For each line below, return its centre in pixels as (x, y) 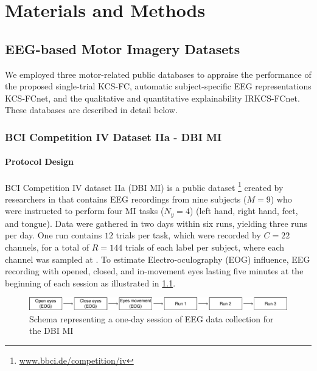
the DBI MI (51, 331)
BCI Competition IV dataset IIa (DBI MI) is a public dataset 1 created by (144, 186)
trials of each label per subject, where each (204, 247)
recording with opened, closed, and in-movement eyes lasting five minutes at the (154, 271)
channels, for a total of (47, 247)
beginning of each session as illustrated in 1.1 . (90, 283)
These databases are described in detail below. (91, 110)
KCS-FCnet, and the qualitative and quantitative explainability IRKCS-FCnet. (152, 98)
